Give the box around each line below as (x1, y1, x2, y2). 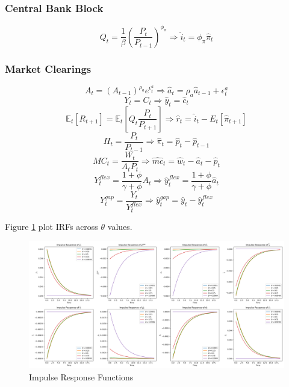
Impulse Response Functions (29, 370, 134, 383)
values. (107, 220, 132, 232)
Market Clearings (5, 61, 92, 76)
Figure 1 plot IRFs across (5, 220, 98, 232)
